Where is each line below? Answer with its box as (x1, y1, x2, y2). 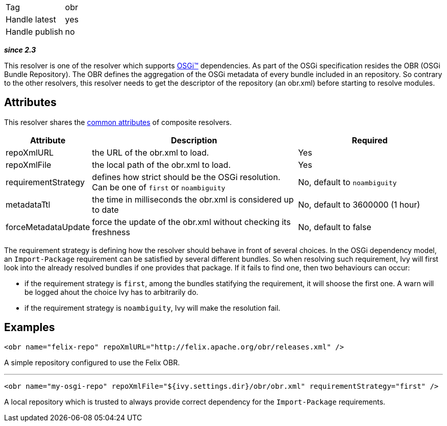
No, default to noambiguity (298, 177, 397, 187)
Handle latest (6, 14, 56, 24)
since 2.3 (4, 45, 36, 54)
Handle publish (6, 27, 63, 37)
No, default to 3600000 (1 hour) (298, 199, 420, 210)
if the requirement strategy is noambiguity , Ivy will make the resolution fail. (24, 303, 281, 312)
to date (92, 204, 119, 215)
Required (352, 135, 388, 145)
